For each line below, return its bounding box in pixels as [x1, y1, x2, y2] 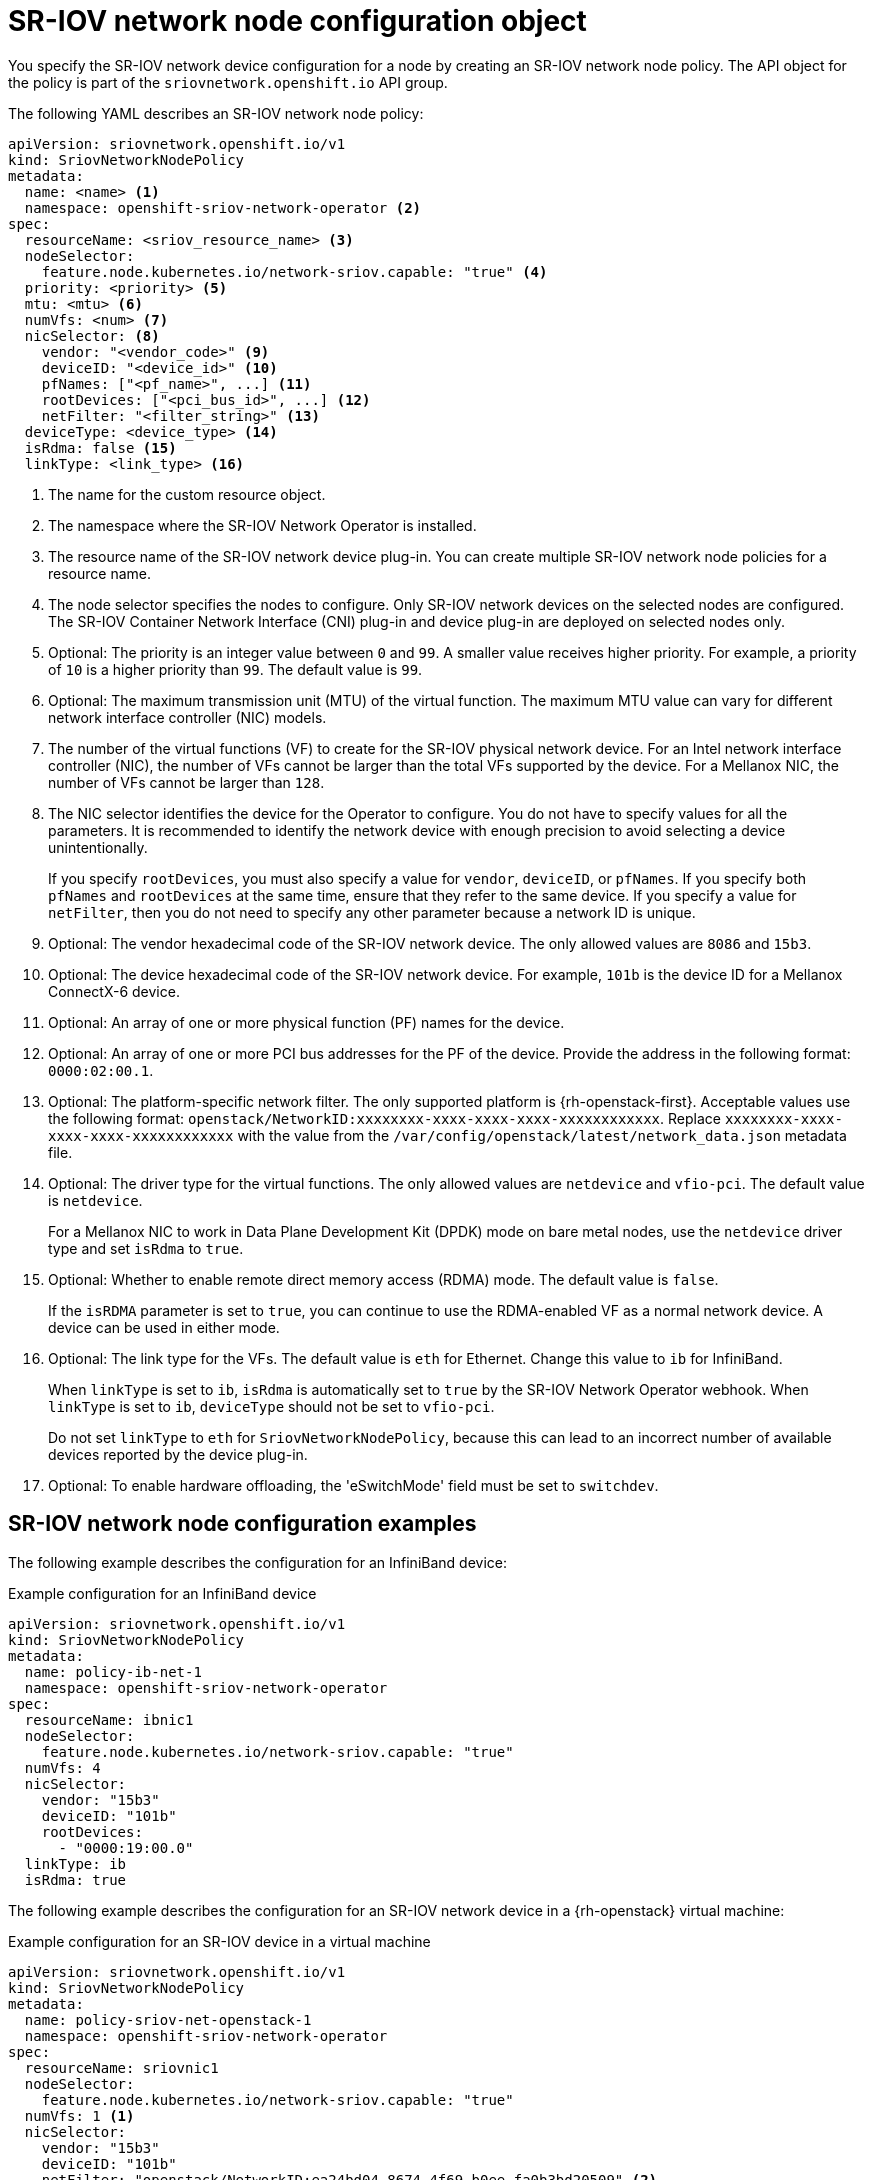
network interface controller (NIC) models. [48, 708, 327, 726]
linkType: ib [24, 1855, 127, 1872]
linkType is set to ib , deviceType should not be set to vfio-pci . [48, 1397, 495, 1415]
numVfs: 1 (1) [24, 2107, 135, 2124]
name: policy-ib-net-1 [24, 1663, 202, 1680]
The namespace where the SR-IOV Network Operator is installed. [48, 516, 477, 534]
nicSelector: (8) [24, 327, 160, 344]
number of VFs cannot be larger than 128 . [48, 773, 325, 791]
